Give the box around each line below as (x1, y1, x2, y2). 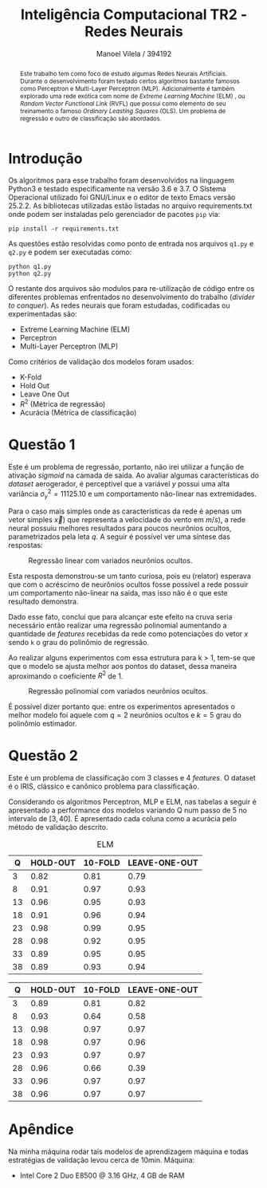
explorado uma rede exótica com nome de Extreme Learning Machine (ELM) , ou (19, 92, 245, 100)
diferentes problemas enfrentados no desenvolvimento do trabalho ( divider (8, 293, 255, 302)
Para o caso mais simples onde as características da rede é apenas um (8, 506, 241, 516)
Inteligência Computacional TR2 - (20, 6, 248, 24)
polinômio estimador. (8, 719, 77, 729)
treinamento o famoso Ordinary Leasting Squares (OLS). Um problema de (19, 106, 226, 115)
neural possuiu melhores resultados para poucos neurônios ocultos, (8, 523, 232, 533)
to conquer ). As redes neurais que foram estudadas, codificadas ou (8, 301, 231, 310)
